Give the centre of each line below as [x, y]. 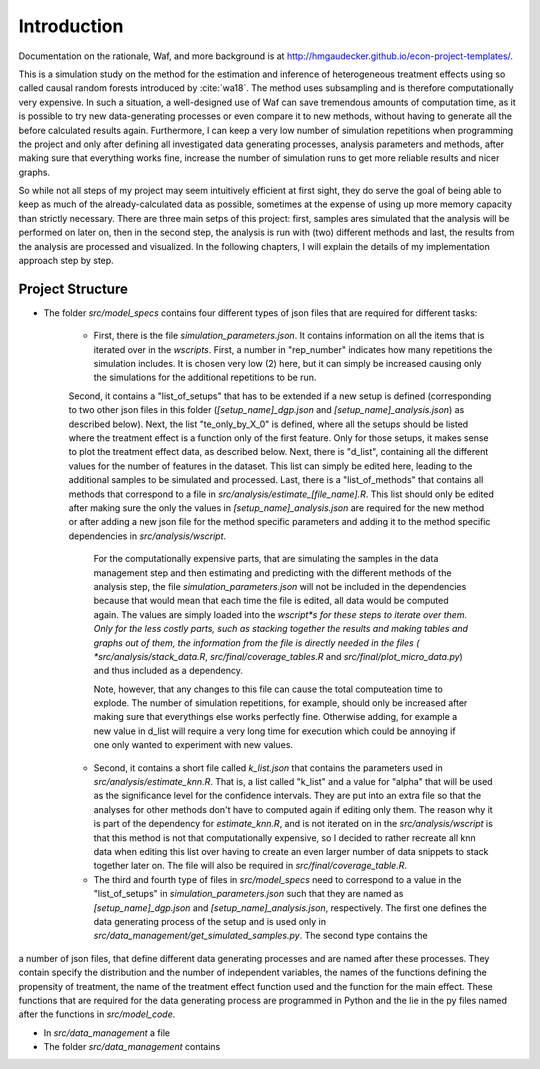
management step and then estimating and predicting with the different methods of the [272, 572]
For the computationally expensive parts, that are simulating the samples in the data [266, 559]
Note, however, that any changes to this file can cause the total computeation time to [268, 689]
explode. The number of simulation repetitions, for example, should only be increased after [280, 703]
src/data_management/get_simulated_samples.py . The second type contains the [261, 936]
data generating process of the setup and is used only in [210, 921]
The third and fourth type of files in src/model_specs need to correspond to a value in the [277, 879]
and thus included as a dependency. [168, 671]
